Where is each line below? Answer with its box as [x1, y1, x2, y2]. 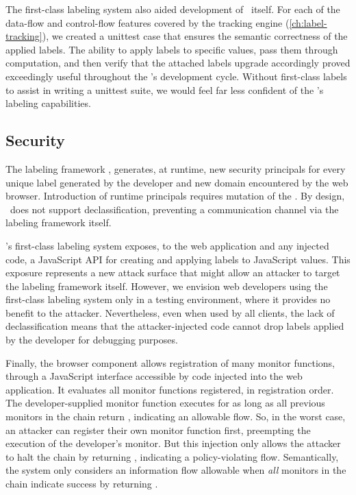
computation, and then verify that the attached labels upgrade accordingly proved [5, 56, 351, 70]
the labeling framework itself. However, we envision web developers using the [5, 278, 328, 293]
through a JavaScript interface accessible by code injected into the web [5, 369, 303, 383]
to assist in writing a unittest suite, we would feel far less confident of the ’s [5, 82, 324, 97]
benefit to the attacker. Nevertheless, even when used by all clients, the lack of [5, 305, 335, 319]
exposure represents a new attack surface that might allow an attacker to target [5, 265, 340, 280]
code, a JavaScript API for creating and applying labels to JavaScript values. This [5, 252, 351, 266]
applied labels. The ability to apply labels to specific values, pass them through [5, 42, 338, 56]
